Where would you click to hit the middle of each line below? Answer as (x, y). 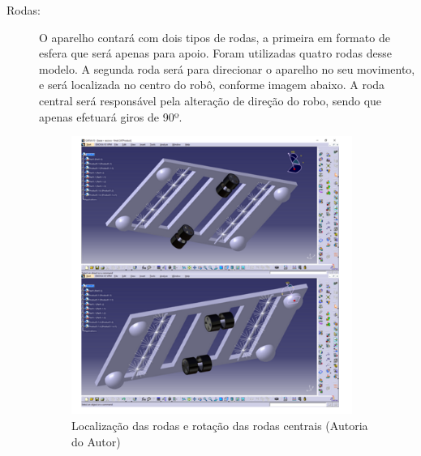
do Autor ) (96, 441)
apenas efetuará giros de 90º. (111, 116)
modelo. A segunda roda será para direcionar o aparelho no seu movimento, (227, 68)
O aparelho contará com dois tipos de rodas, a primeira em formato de (215, 37)
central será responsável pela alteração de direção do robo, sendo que (210, 100)
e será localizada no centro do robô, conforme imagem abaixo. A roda (212, 85)
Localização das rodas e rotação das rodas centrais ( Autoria (220, 426)
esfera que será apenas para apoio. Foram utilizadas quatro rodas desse (215, 53)
